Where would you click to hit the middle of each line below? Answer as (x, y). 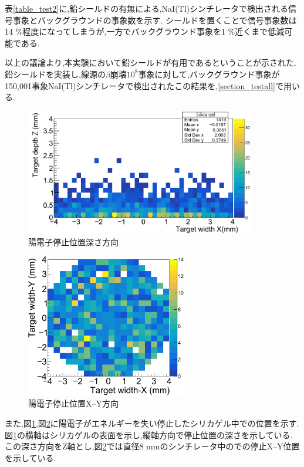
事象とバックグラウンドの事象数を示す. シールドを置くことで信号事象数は (155, 20)
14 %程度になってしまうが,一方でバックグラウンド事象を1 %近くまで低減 (145, 31)
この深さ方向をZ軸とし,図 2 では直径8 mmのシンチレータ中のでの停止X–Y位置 (152, 446)
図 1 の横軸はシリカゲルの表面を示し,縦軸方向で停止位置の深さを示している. (149, 434)
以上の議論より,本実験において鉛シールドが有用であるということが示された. (151, 62)
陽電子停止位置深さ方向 (73, 242)
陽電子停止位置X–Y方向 (73, 403)
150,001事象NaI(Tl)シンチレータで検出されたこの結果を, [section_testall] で (144, 85)
